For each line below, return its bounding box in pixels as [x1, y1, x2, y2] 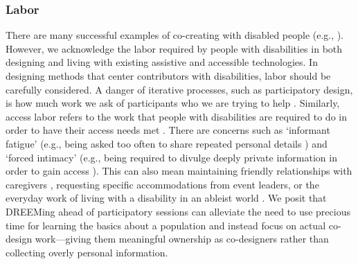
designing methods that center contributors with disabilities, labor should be [6, 69, 331, 82]
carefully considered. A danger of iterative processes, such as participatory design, [6, 82, 353, 96]
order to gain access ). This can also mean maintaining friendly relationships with [6, 164, 352, 178]
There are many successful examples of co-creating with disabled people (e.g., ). [6, 28, 344, 42]
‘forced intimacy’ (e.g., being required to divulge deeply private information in [6, 150, 337, 164]
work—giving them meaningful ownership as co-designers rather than [35, 231, 329, 246]
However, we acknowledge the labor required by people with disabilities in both [6, 41, 343, 55]
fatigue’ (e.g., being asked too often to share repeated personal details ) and [6, 136, 328, 150]
